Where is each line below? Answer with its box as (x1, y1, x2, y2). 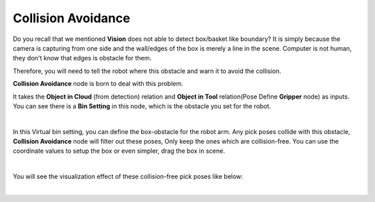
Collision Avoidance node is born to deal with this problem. (12, 80, 183, 88)
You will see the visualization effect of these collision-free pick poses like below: (12, 172, 243, 180)
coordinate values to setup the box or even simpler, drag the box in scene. (12, 146, 226, 155)
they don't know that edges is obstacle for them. (12, 54, 152, 62)
